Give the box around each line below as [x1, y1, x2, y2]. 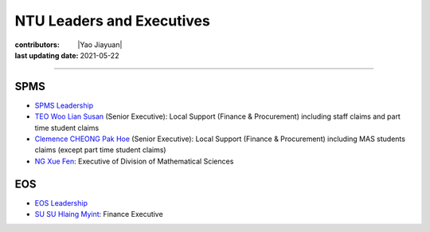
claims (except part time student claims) [34, 145, 166, 155]
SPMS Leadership [34, 100, 94, 110]
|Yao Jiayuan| [77, 40, 123, 49]
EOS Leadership [34, 198, 88, 207]
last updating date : [14, 50, 79, 60]
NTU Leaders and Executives [14, 12, 210, 29]
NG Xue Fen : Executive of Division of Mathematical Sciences [34, 156, 234, 166]
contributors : [14, 40, 60, 49]
